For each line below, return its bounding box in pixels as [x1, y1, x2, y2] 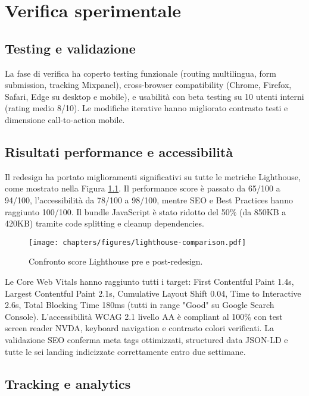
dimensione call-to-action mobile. [5, 113, 125, 125]
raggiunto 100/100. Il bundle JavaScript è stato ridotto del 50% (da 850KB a [5, 205, 286, 218]
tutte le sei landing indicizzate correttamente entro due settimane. [5, 345, 246, 357]
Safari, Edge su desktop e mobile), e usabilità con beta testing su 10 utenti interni [5, 90, 304, 102]
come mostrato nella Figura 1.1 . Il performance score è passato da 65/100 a [5, 182, 280, 194]
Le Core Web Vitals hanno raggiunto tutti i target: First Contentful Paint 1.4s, [5, 275, 294, 287]
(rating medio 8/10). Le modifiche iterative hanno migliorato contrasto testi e [5, 102, 288, 114]
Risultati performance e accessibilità [5, 142, 233, 161]
